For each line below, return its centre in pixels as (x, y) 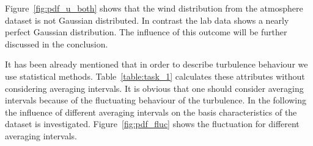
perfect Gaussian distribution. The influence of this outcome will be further (146, 32)
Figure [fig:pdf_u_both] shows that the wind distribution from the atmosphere (154, 8)
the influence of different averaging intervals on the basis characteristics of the (151, 112)
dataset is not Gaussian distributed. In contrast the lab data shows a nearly (147, 20)
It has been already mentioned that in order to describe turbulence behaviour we (156, 64)
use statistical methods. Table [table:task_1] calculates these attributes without (155, 76)
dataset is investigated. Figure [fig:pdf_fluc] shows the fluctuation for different (152, 124)
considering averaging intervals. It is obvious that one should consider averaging (154, 88)
